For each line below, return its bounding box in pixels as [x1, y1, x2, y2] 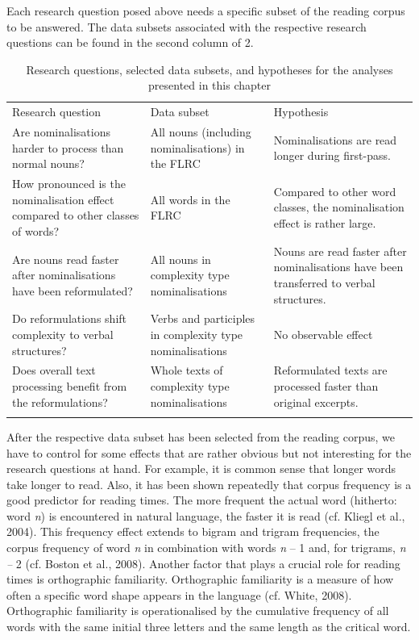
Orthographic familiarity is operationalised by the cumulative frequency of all [6, 602, 389, 619]
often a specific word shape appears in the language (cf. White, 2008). [6, 586, 352, 603]
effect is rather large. [273, 215, 376, 232]
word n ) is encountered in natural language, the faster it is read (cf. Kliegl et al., [6, 507, 405, 524]
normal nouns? [12, 155, 85, 172]
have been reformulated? [12, 282, 133, 299]
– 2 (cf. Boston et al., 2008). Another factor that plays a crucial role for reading [6, 554, 400, 571]
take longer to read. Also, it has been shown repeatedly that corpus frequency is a [6, 475, 412, 492]
